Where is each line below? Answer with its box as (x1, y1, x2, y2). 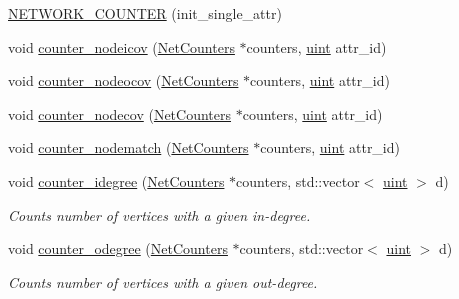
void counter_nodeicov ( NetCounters (8, 36, 235, 57)
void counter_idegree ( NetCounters (8, 170, 225, 191)
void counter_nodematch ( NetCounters (8, 137, 249, 158)
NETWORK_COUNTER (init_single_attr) (8, 3, 282, 23)
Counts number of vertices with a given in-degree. (8, 204, 311, 225)
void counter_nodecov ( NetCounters (8, 103, 232, 124)
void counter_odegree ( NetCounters (8, 238, 228, 259)
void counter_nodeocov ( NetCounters (8, 70, 239, 91)
